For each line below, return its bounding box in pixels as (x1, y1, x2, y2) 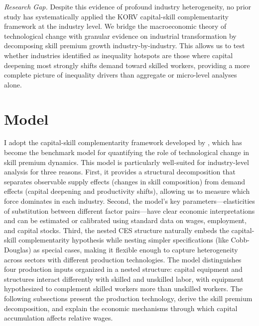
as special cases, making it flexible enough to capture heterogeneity (33, 244, 238, 254)
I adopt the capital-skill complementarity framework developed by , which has (4, 137, 242, 148)
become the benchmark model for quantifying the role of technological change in (4, 147, 250, 158)
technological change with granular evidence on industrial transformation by (4, 30, 237, 41)
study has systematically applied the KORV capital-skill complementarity (4, 11, 229, 21)
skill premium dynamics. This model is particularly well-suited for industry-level (4, 157, 249, 167)
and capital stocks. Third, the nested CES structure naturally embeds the (4, 225, 229, 235)
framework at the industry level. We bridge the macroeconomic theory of (4, 21, 227, 31)
